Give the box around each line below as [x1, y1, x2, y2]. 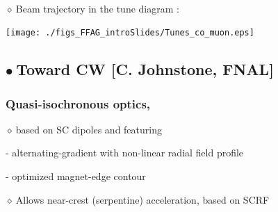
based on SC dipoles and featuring [15, 122, 162, 136]
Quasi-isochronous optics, [6, 95, 151, 112]
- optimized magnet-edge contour [6, 169, 146, 184]
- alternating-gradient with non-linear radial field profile [6, 145, 244, 160]
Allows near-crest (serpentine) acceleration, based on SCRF [15, 192, 270, 206]
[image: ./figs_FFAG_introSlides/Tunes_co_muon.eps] [6, 28, 254, 38]
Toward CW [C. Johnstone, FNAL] [16, 58, 274, 80]
